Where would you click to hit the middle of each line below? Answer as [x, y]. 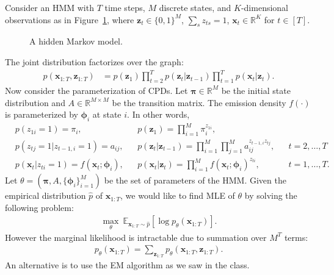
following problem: [39, 207]
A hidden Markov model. [76, 41]
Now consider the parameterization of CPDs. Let [96, 90]
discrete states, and [195, 7]
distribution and [35, 102]
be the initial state [256, 90]
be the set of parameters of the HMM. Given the [195, 180]
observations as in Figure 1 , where [70, 19]
